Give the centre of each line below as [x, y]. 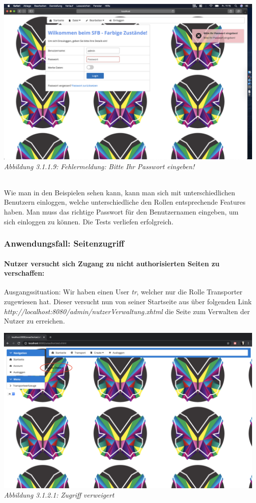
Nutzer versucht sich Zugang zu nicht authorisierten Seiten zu [112, 263]
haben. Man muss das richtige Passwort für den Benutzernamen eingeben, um [121, 211]
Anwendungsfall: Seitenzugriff [64, 243]
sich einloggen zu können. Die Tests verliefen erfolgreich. [89, 221]
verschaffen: [24, 273]
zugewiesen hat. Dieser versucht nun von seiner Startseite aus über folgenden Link [128, 301]
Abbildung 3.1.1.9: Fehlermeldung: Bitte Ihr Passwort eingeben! [99, 166]
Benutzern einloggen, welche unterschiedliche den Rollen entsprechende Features [125, 202]
